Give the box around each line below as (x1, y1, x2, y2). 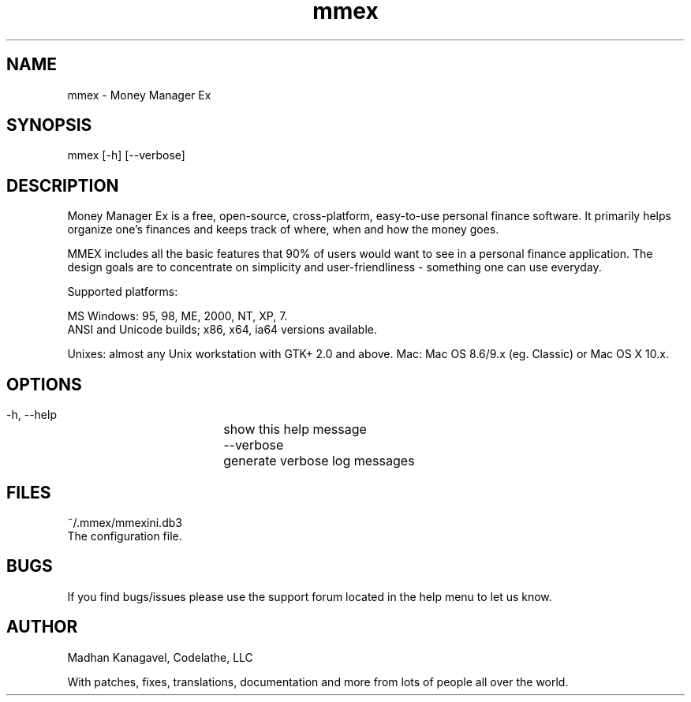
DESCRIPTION (6, 175, 119, 196)
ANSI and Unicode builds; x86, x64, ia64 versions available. (67, 323, 378, 337)
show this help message (223, 421, 367, 438)
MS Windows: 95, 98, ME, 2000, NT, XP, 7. (67, 309, 288, 323)
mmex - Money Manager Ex (67, 88, 211, 102)
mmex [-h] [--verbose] (67, 148, 185, 162)
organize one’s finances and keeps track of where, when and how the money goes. (67, 222, 499, 237)
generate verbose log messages (223, 453, 415, 469)
